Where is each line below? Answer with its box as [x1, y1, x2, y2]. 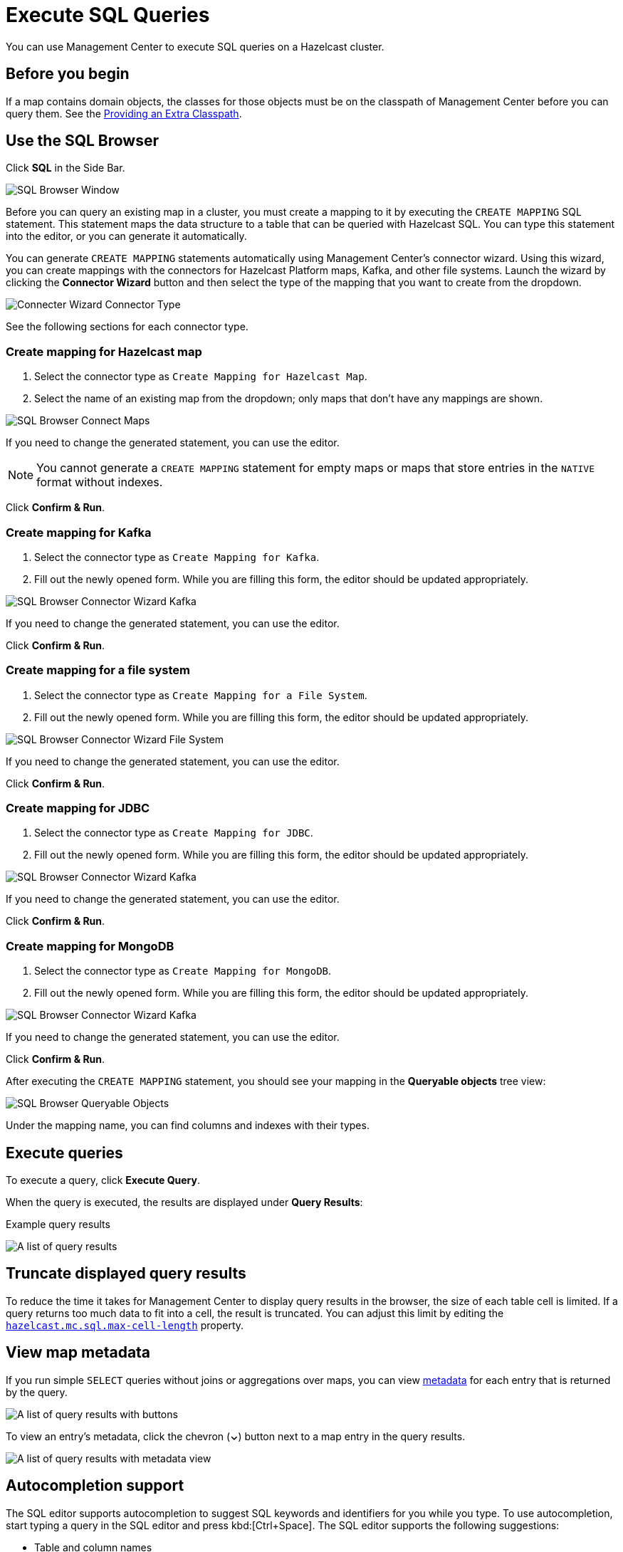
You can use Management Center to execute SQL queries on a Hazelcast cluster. [6, 40, 384, 53]
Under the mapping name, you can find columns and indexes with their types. [6, 1119, 370, 1132]
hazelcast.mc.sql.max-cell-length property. [6, 1318, 244, 1331]
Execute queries [6, 1143, 123, 1162]
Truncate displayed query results [6, 1264, 246, 1283]
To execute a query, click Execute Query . [6, 1174, 200, 1187]
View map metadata [6, 1343, 151, 1362]
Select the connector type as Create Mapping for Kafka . [34, 550, 320, 563]
